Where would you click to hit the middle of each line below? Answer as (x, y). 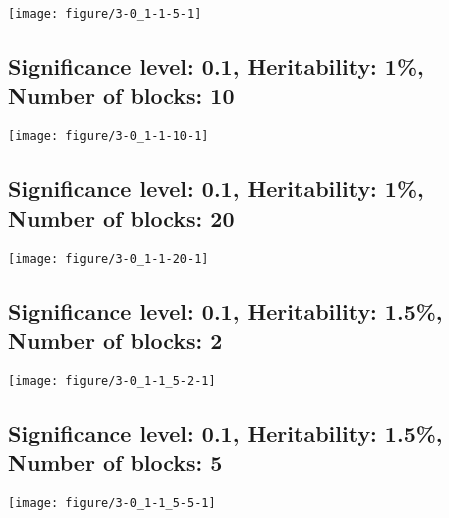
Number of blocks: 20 (121, 217)
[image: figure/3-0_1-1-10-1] (108, 136)
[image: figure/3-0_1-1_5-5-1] (112, 503)
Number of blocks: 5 (115, 462)
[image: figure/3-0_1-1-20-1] (108, 258)
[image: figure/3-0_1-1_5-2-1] (112, 380)
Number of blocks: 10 (121, 95)
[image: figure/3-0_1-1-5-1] (105, 14)
